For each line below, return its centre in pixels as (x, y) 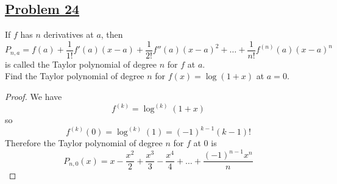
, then (112, 34)
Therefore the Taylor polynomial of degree (84, 143)
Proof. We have (34, 97)
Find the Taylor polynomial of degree (75, 76)
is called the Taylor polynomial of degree (81, 64)
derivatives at (69, 34)
